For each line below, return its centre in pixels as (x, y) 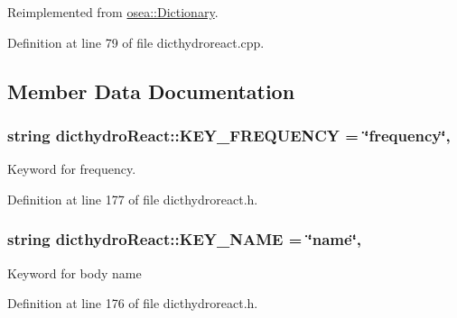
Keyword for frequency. (72, 169)
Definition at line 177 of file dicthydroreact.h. (133, 199)
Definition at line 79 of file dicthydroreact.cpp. (136, 42)
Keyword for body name (75, 273)
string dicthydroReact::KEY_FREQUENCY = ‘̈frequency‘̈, (229, 135)
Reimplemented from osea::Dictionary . (113, 12)
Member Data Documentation (151, 91)
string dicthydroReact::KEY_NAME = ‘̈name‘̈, (185, 239)
